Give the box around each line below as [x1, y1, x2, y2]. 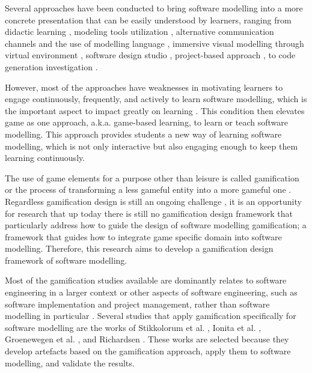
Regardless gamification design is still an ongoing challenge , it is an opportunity [5, 195, 302, 207]
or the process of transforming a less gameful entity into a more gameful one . [5, 183, 292, 196]
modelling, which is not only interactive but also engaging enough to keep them [5, 139, 298, 152]
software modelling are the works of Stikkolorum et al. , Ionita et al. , [5, 321, 262, 333]
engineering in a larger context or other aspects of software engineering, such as [5, 286, 298, 299]
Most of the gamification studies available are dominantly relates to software [5, 274, 287, 287]
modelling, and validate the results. [5, 356, 135, 369]
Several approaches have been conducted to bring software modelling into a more [5, 2, 303, 14]
